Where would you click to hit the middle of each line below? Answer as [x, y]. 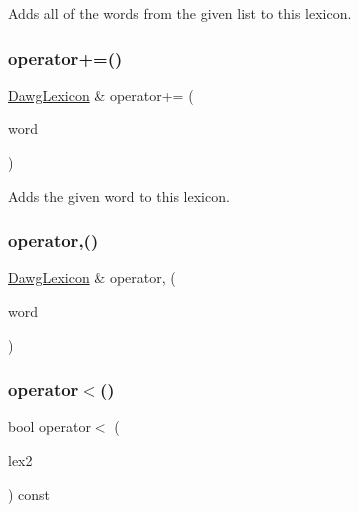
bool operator [49, 426]
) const [29, 493]
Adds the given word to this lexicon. [119, 195]
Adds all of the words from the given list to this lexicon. [180, 13]
